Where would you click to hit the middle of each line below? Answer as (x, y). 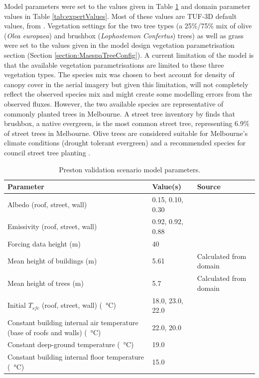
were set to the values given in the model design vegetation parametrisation (119, 45)
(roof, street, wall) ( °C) (79, 305)
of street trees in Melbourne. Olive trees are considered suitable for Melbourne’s (126, 133)
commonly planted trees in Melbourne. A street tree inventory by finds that (120, 113)
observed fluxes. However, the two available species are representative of (114, 103)
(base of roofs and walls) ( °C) (54, 332)
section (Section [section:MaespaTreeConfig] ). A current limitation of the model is (129, 55)
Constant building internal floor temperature (76, 357)
